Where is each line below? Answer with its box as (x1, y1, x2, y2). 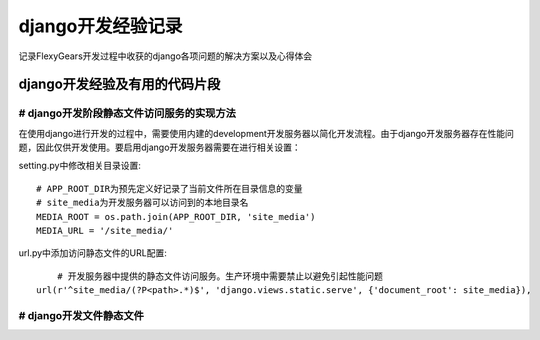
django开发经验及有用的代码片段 (18, 76, 221, 93)
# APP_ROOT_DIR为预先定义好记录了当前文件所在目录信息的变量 (36, 183, 304, 194)
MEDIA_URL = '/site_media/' (36, 225, 174, 237)
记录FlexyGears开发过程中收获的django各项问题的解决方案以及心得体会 (18, 50, 313, 62)
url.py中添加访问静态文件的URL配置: (18, 247, 167, 259)
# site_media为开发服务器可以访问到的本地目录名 (36, 197, 249, 209)
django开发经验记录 (18, 15, 183, 37)
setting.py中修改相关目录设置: (18, 160, 142, 172)
